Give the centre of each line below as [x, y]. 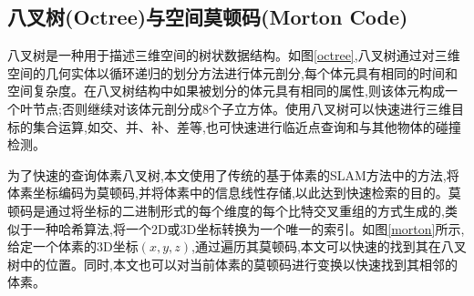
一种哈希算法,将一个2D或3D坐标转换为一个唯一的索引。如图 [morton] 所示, [248, 228]
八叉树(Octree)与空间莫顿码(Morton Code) [208, 17]
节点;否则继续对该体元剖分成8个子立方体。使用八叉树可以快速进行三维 [242, 108]
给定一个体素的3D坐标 [73, 246]
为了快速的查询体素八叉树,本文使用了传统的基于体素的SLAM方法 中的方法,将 [233, 174]
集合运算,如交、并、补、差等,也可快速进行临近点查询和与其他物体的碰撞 [247, 126]
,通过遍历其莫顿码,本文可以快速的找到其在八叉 [329, 246]
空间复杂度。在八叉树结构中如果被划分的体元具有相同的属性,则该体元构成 [226, 91]
